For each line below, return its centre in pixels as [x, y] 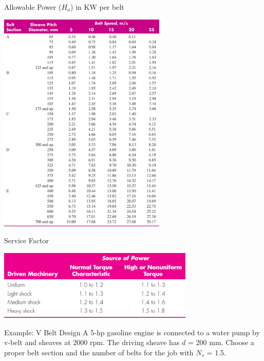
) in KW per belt [97, 7]
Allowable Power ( [33, 7]
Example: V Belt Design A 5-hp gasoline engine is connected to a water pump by [132, 332]
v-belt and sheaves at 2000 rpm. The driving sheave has [92, 342]
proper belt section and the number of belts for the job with [99, 352]
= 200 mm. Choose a [221, 342]
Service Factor [26, 240]
